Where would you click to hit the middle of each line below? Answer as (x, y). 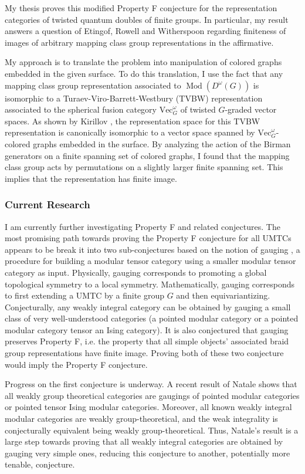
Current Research (48, 204)
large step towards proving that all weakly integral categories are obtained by (144, 441)
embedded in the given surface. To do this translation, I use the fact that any (144, 73)
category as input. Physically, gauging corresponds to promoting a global (136, 272)
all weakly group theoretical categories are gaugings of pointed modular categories (152, 395)
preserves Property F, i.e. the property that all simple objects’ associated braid (147, 341)
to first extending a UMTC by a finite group (85, 295)
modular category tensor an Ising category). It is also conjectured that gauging (147, 329)
